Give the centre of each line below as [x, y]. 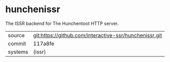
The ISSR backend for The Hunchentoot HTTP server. [62, 23]
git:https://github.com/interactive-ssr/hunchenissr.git [98, 35]
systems [18, 52]
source [16, 35]
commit [17, 43]
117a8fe [44, 43]
